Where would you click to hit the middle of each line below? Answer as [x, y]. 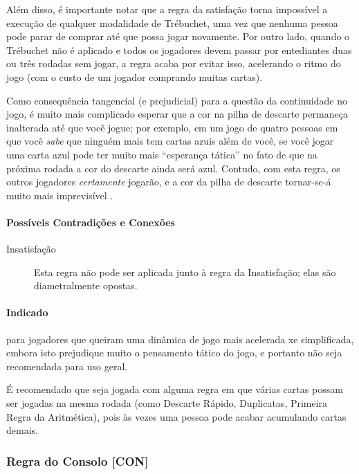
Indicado [27, 312]
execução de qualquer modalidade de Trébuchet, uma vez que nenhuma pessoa [172, 22]
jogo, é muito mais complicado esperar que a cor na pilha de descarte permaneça [177, 114]
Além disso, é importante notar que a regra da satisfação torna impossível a [167, 9]
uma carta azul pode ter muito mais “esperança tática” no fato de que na [162, 154]
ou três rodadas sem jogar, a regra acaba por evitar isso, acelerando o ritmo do [174, 63]
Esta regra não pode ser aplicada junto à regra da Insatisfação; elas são [185, 272]
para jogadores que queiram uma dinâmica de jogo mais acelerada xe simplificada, [180, 339]
